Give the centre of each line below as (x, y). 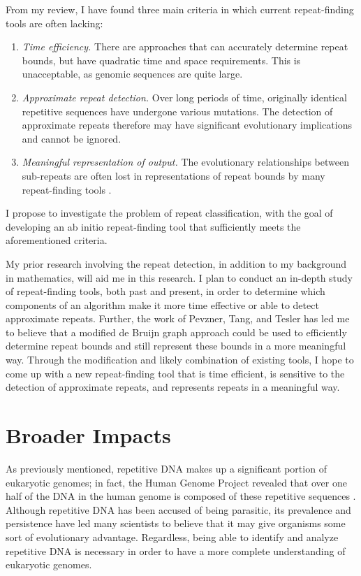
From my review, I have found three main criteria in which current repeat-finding (180, 9)
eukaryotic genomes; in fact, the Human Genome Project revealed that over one (176, 482)
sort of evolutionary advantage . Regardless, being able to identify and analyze (172, 537)
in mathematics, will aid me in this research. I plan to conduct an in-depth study (179, 277)
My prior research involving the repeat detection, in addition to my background (176, 263)
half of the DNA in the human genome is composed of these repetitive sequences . (181, 496)
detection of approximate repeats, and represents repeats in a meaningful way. (173, 387)
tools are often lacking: (54, 23)
